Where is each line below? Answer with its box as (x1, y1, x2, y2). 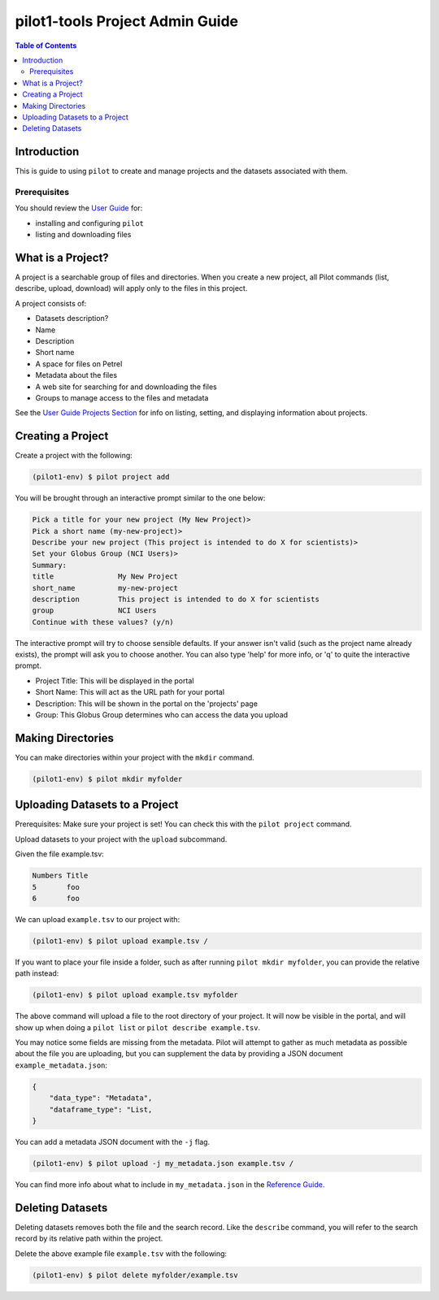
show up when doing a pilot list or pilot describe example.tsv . (15, 1022, 261, 1032)
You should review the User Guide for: (15, 203, 143, 213)
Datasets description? (35, 314, 109, 323)
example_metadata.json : (15, 1060, 108, 1070)
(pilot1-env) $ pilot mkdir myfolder (32, 774, 183, 783)
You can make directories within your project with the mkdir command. (15, 752, 255, 762)
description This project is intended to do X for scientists (32, 594, 320, 604)
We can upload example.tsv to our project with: (15, 914, 180, 924)
